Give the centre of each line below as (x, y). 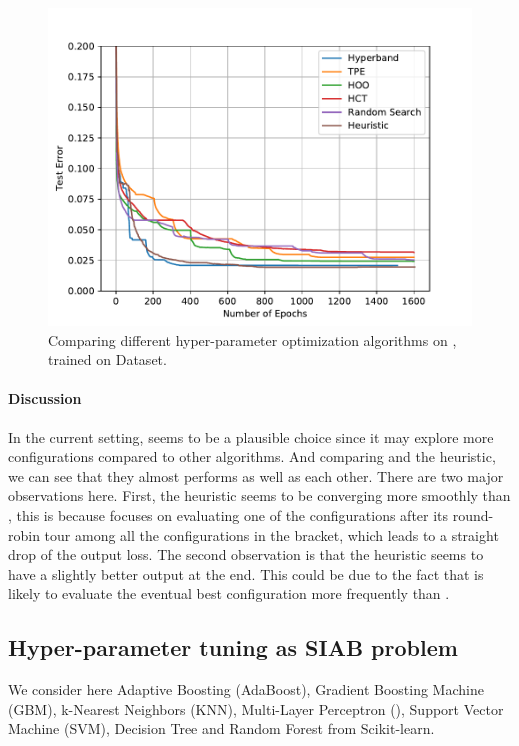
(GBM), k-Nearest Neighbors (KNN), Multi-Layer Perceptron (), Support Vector (256, 708)
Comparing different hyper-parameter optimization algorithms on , (252, 339)
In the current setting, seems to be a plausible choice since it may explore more (251, 436)
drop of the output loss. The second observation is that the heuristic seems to (246, 554)
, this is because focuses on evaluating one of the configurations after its (228, 514)
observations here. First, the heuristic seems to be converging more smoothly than (259, 495)
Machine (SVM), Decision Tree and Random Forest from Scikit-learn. (221, 728)
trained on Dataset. (107, 359)
